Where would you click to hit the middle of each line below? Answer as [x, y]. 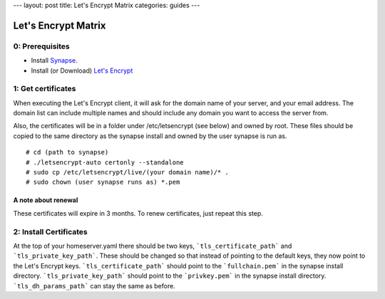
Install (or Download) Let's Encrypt [82, 70]
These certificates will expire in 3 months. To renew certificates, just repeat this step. [138, 213]
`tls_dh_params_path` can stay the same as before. [94, 285]
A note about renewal [46, 200]
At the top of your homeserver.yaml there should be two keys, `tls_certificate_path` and [153, 246]
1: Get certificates [45, 89]
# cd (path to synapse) [67, 152]
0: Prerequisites [42, 46]
